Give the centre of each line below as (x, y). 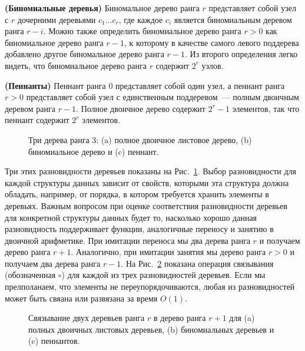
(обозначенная (30, 275)
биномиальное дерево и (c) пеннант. (94, 151)
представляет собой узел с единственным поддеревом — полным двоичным (163, 97)
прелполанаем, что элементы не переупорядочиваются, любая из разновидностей (150, 287)
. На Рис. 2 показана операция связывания (197, 263)
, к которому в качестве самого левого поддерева (211, 42)
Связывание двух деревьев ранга (87, 318)
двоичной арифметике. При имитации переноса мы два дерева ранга (128, 240)
